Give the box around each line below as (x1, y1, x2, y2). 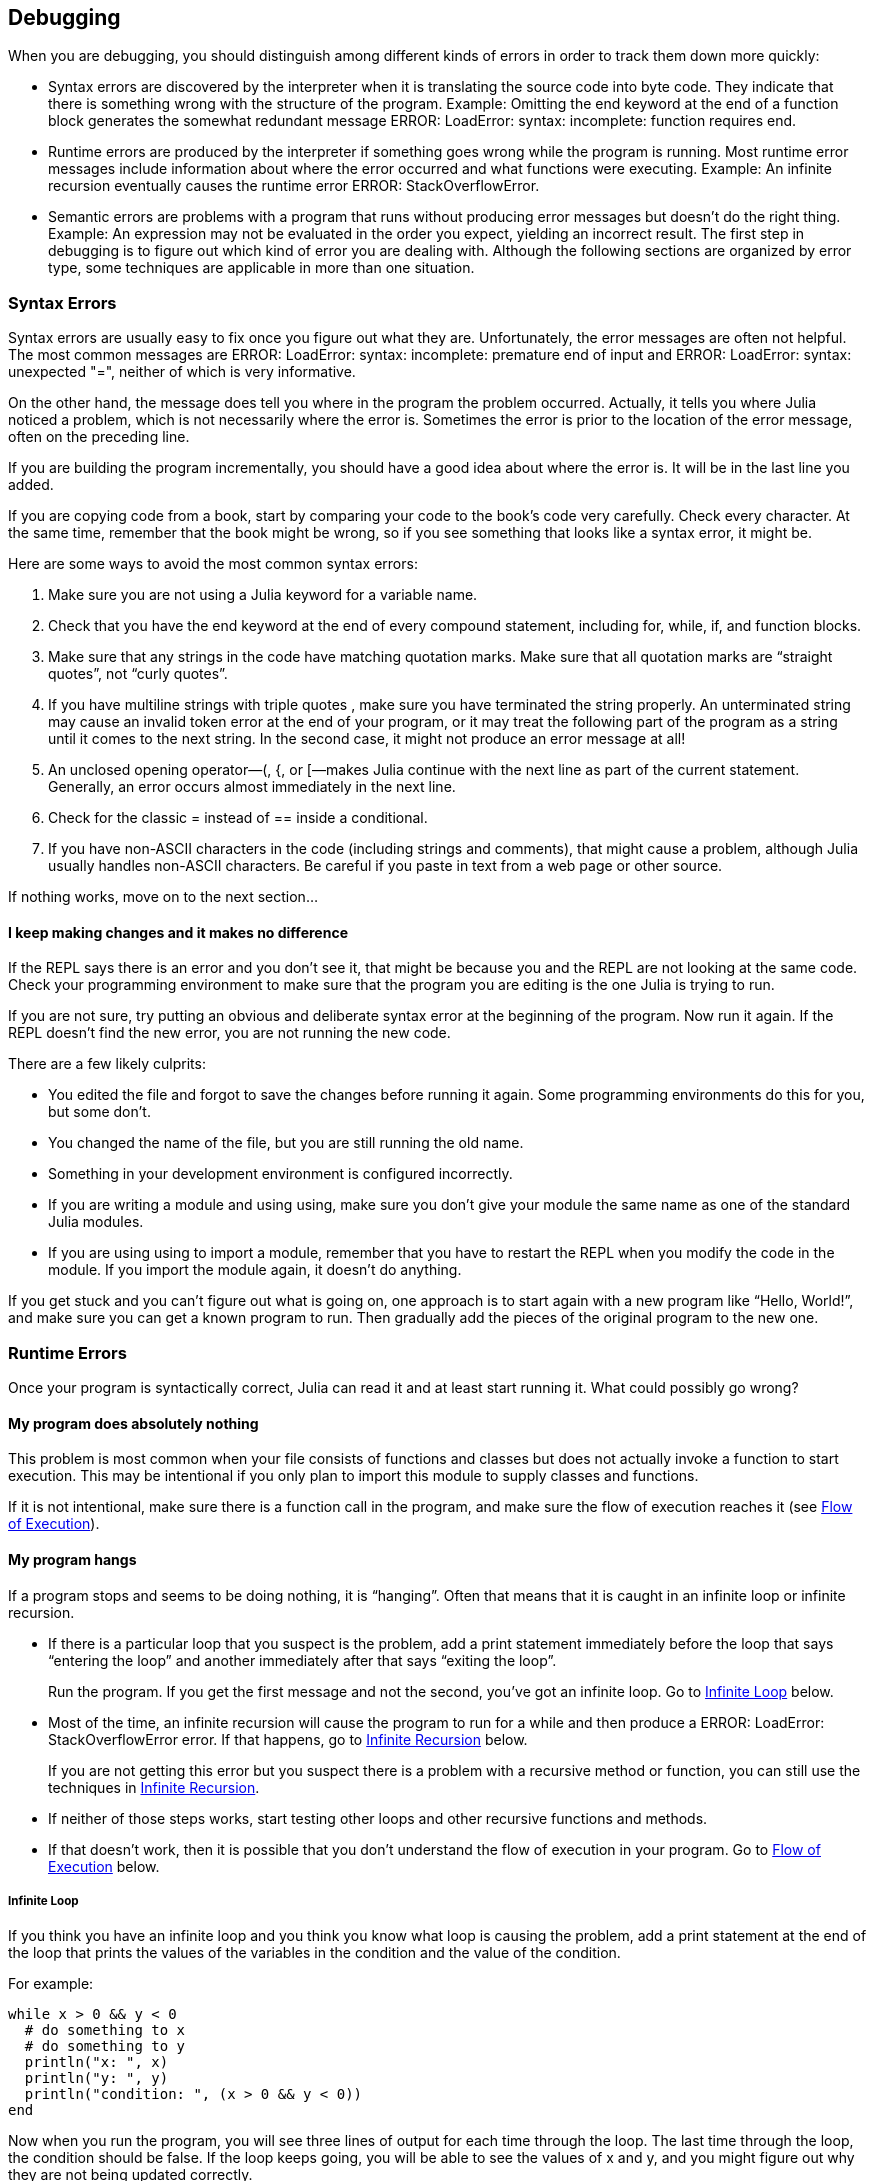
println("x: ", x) (24, 2054, 169, 2071)
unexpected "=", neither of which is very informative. (8, 363, 356, 381)
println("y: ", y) (24, 2070, 169, 2087)
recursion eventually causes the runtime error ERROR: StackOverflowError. (48, 177, 540, 195)
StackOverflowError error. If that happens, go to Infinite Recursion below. (48, 1730, 528, 1748)
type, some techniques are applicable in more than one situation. (48, 259, 475, 277)
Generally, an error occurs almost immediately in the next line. (48, 778, 456, 796)
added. (8, 476, 54, 494)
